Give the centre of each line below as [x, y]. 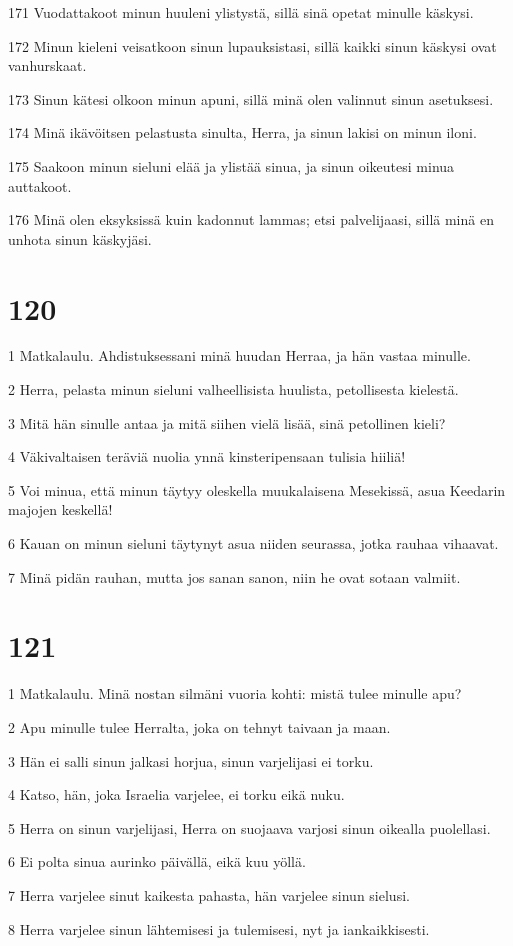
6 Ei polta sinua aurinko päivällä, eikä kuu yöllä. [157, 861]
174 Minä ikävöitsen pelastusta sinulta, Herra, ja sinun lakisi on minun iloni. [242, 132]
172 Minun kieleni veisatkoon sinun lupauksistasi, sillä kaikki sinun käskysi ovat [252, 45]
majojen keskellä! [60, 509]
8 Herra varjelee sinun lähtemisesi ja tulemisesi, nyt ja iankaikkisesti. [219, 928]
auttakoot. [40, 185]
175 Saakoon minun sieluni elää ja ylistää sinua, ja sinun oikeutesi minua [231, 165]
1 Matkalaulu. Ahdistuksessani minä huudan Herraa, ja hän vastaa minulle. [239, 355]
